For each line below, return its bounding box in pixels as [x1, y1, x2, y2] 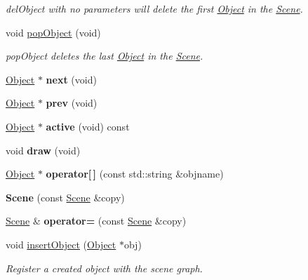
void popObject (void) [6, 25, 101, 39]
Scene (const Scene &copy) [6, 189, 125, 204]
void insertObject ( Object [6, 236, 116, 251]
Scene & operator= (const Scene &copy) [6, 213, 187, 228]
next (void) [46, 72, 97, 86]
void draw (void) [6, 142, 81, 157]
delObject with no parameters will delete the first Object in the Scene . [6, 1, 303, 15]
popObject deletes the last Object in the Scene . [6, 48, 203, 63]
